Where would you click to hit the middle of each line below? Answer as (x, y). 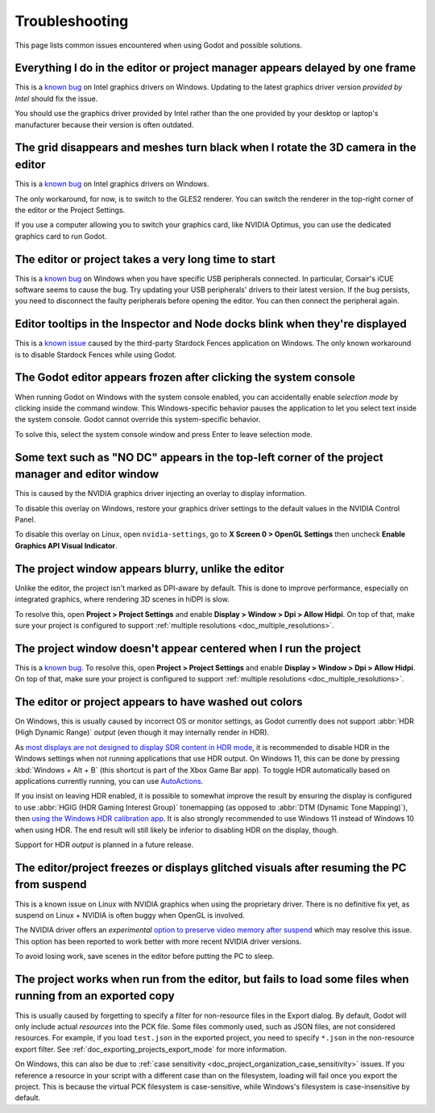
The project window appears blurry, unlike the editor (150, 569)
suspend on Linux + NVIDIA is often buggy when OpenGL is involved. (130, 915)
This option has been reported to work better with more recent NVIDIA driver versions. (158, 941)
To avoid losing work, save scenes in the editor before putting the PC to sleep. (145, 957)
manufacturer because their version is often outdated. (104, 124)
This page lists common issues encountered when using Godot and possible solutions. (159, 45)
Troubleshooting (72, 21)
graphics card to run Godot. (61, 236)
